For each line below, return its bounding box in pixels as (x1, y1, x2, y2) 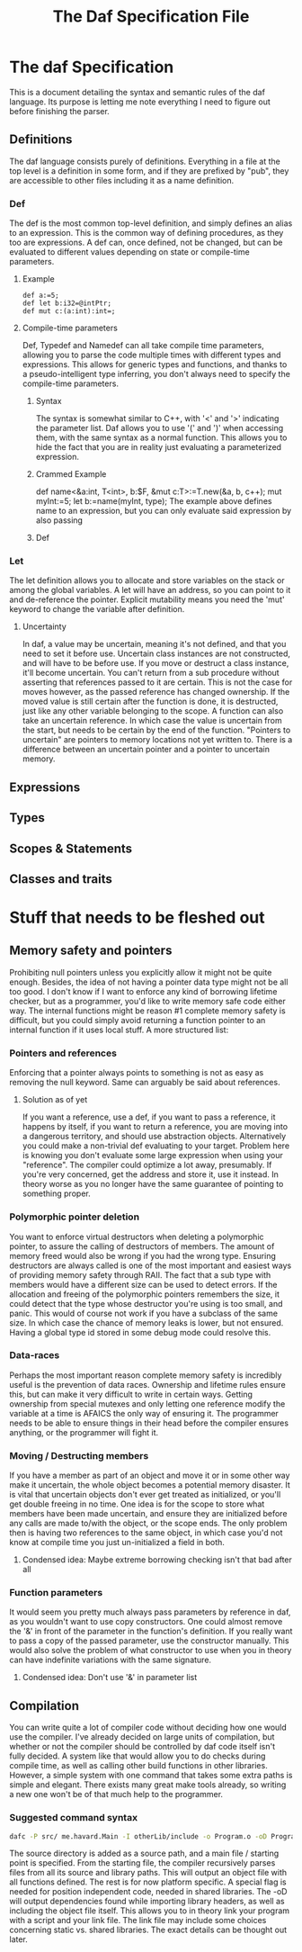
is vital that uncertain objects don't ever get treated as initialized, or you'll (9, 1489, 281, 1500)
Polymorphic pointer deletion (9, 1210, 140, 1223)
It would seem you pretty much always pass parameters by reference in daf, (9, 1606, 291, 1617)
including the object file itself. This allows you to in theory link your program (9, 1905, 290, 1916)
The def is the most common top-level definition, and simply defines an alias (9, 218, 293, 229)
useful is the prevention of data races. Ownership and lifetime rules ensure (9, 1379, 286, 1390)
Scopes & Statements (9, 841, 133, 856)
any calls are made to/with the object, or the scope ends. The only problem (9, 1518, 288, 1529)
